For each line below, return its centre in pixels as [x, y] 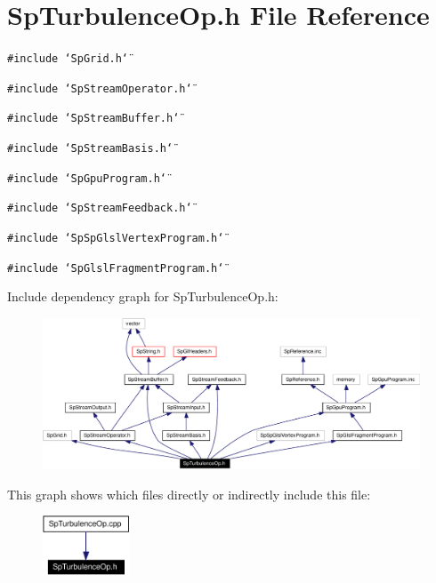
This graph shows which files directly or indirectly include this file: [189, 494]
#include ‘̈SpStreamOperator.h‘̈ [100, 88]
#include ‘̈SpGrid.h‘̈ [68, 59]
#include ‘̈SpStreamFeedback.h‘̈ [100, 208]
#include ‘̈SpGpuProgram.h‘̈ [87, 178]
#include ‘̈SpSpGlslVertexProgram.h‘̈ [116, 239]
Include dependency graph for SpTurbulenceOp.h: [143, 296]
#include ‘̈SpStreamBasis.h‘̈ [90, 149]
